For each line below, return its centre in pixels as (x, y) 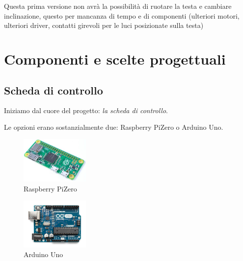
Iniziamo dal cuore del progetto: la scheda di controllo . (86, 110)
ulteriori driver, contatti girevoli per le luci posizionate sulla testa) (104, 25)
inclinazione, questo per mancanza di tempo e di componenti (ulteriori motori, (122, 15)
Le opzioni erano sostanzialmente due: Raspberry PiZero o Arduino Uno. (114, 127)
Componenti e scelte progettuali (115, 59)
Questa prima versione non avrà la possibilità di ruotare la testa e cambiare (118, 6)
